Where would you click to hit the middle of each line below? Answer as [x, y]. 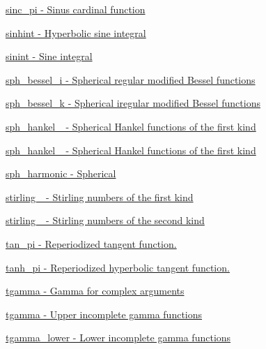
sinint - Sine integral [49, 56]
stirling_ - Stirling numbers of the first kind [100, 196]
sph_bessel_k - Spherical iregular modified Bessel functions [133, 103]
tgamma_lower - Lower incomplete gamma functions [118, 337]
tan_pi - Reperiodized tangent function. [91, 243]
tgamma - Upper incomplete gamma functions [104, 314]
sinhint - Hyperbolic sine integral [76, 32]
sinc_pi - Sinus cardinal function [76, 9]
